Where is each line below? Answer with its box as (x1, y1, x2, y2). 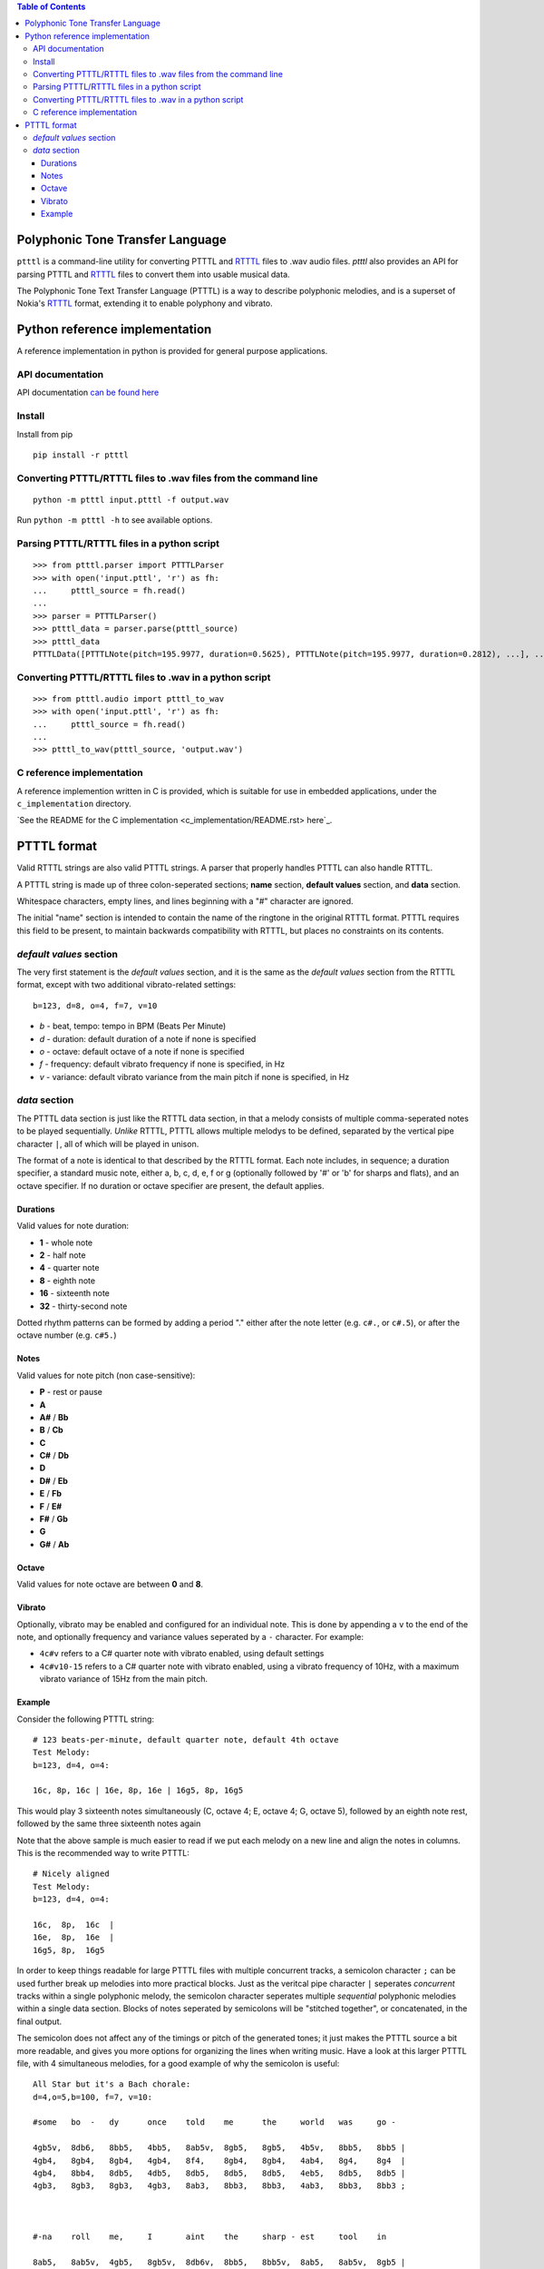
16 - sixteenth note (39, 1288, 111, 1299)
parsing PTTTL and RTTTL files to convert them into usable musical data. (16, 269, 290, 280)
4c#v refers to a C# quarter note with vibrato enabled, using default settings (39, 1648, 325, 1659)
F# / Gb (39, 1514, 68, 1525)
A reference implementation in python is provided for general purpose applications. (16, 346, 328, 357)
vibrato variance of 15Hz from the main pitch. (39, 1674, 209, 1685)
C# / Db (39, 1450, 70, 1461)
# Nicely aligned (33, 1869, 110, 1879)
